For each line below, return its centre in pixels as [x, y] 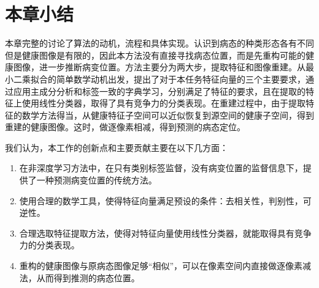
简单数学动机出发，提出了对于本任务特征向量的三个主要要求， [181, 79]
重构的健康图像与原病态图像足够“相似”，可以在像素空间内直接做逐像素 [161, 266]
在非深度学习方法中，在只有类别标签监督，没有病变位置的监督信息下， [161, 168]
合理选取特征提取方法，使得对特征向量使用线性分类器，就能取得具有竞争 [165, 233]
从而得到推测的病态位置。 [88, 277]
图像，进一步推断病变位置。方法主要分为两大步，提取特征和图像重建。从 [159, 67]
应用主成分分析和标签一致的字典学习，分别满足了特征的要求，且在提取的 [159, 91]
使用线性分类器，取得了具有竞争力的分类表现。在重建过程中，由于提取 [163, 103]
